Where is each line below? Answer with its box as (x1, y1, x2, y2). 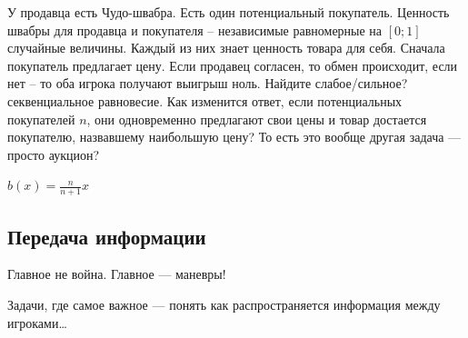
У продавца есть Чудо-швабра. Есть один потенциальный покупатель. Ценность (7, 3, 450, 21)
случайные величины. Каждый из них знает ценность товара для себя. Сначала (7, 38, 445, 57)
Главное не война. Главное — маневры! (7, 264, 226, 283)
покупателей (7, 109, 75, 128)
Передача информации (7, 222, 206, 250)
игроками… (7, 313, 67, 332)
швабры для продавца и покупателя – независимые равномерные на (7, 20, 383, 39)
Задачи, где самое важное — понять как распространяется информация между (7, 294, 441, 313)
